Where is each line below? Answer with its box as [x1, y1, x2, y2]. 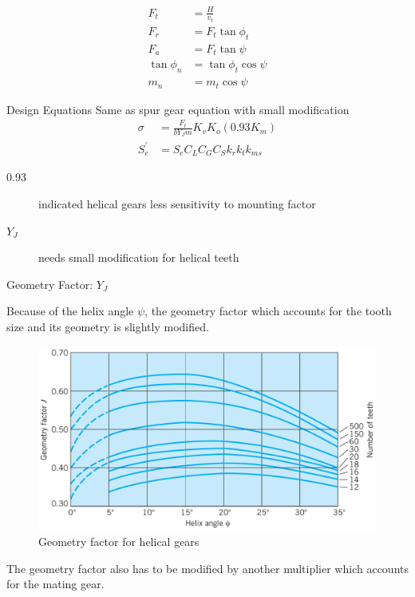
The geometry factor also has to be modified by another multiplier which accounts [6, 559, 409, 576]
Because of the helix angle [6, 302, 134, 319]
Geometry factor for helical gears [38, 533, 200, 550]
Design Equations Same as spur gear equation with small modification [6, 101, 350, 117]
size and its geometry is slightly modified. [6, 318, 209, 334]
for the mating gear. [6, 575, 105, 592]
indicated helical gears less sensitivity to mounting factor [38, 196, 316, 212]
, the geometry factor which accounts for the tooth [144, 302, 392, 319]
